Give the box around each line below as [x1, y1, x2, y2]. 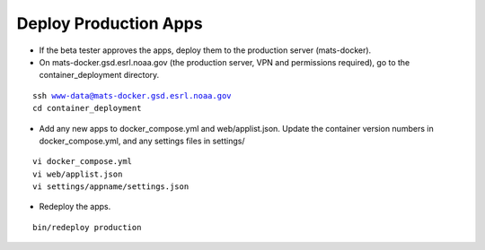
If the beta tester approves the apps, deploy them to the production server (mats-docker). [39, 45, 372, 56]
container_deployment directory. [39, 70, 160, 81]
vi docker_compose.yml [32, 157, 133, 167]
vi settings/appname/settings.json [32, 182, 190, 192]
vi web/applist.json [32, 168, 123, 179]
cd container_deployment [32, 103, 142, 114]
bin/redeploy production [32, 222, 142, 232]
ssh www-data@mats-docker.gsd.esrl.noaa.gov [32, 91, 233, 100]
